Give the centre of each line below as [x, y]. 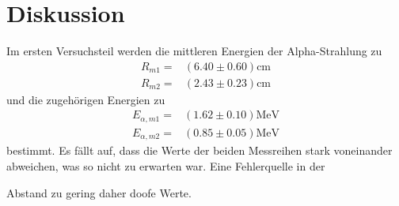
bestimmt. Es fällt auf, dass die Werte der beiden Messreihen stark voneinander [199, 150]
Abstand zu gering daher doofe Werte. [99, 192]
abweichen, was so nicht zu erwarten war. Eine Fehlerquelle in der [166, 165]
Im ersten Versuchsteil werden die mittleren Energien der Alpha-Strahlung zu [194, 51]
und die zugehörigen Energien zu [86, 99]
